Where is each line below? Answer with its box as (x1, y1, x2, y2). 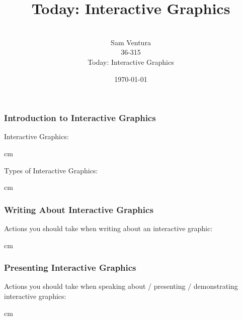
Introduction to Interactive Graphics (4, 112, 156, 124)
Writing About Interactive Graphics (4, 203, 153, 216)
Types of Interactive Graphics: (4, 165, 98, 175)
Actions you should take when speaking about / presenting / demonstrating (4, 281, 238, 291)
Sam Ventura (111, 37, 151, 47)
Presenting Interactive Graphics (4, 261, 136, 274)
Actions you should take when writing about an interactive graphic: (4, 223, 213, 233)
